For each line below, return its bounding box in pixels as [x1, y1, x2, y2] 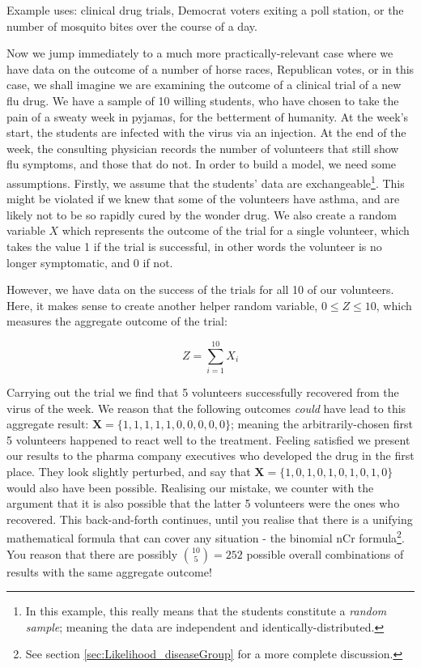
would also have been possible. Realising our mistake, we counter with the [6, 479, 374, 496]
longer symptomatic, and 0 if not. [6, 253, 173, 270]
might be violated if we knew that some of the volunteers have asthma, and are [6, 190, 400, 207]
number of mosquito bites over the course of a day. [6, 17, 257, 34]
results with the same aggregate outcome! [6, 563, 212, 580]
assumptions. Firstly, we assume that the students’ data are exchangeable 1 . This [6, 172, 405, 191]
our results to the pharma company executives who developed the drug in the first [6, 447, 415, 464]
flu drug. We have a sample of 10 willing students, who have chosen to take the [6, 91, 399, 108]
